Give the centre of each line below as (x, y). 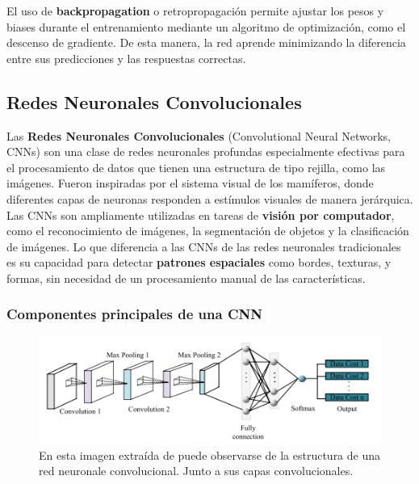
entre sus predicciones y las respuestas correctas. (126, 58)
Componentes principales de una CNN (134, 314)
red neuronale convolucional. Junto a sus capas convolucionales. (196, 471)
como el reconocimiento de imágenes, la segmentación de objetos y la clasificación (208, 231)
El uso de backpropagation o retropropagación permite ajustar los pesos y (195, 11)
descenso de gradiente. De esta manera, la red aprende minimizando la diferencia (206, 42)
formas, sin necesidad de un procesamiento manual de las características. (186, 278)
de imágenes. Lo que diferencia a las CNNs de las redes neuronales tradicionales (204, 246)
